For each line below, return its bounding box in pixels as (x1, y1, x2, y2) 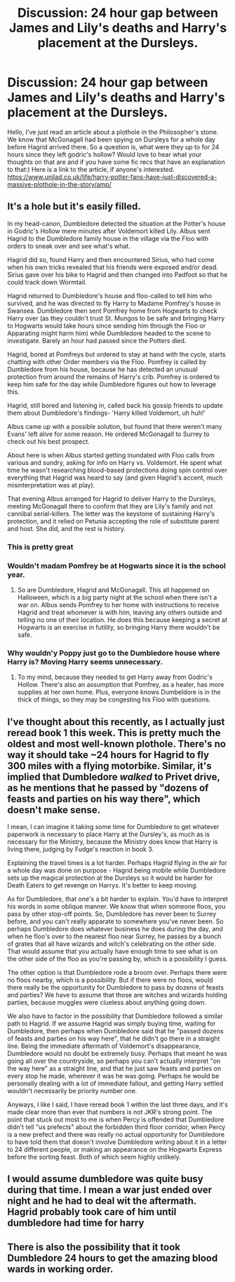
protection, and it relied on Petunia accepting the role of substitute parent (7, 516, 220, 525)
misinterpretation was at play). (7, 480, 95, 489)
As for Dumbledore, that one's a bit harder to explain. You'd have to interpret (7, 895, 228, 903)
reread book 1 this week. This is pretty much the (7, 727, 221, 739)
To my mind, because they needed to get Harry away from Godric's (17, 673, 213, 681)
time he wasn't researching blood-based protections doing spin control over (7, 466, 228, 474)
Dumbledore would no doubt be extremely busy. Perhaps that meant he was (7, 1050, 228, 1058)
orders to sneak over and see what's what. (7, 242, 131, 250)
